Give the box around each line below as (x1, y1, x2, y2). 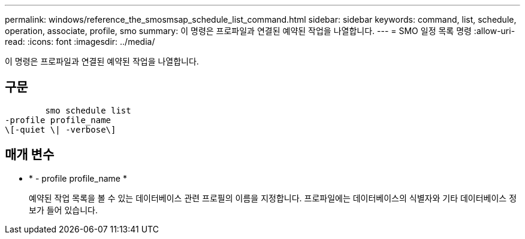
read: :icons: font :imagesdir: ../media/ (5, 36, 155, 47)
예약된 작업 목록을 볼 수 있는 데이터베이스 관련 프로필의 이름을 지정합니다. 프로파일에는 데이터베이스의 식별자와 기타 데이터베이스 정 (29, 192, 517, 203)
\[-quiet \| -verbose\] (5, 124, 116, 134)
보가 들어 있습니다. (29, 204, 98, 215)
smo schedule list (45, 105, 131, 115)
